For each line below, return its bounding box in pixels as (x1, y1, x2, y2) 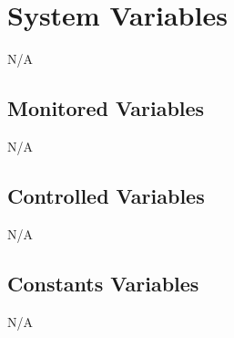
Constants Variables (7, 269, 199, 297)
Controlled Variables (7, 181, 205, 209)
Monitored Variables (7, 94, 205, 122)
